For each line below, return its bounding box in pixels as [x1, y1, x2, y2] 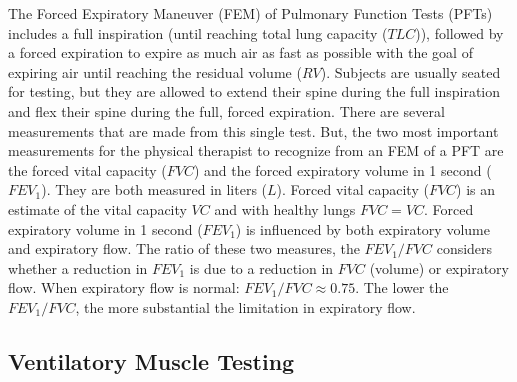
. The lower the [355, 277, 449, 298]
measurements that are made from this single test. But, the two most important [8, 120, 499, 141]
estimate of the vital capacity [8, 198, 187, 219]
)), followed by [415, 22, 504, 43]
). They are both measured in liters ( [41, 179, 268, 200]
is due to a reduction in [189, 257, 334, 278]
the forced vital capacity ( [8, 159, 167, 180]
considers [436, 238, 493, 259]
